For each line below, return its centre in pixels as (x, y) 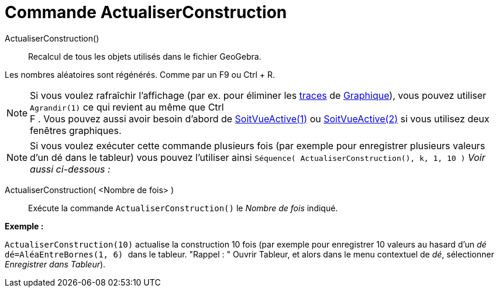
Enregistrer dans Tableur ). (55, 264)
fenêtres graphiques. (76, 130)
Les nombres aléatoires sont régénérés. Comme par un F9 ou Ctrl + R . (140, 74)
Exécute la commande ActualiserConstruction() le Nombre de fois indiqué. (183, 208)
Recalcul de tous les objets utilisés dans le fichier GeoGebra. (145, 56)
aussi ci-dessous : (70, 169)
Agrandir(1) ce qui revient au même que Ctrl (127, 107)
